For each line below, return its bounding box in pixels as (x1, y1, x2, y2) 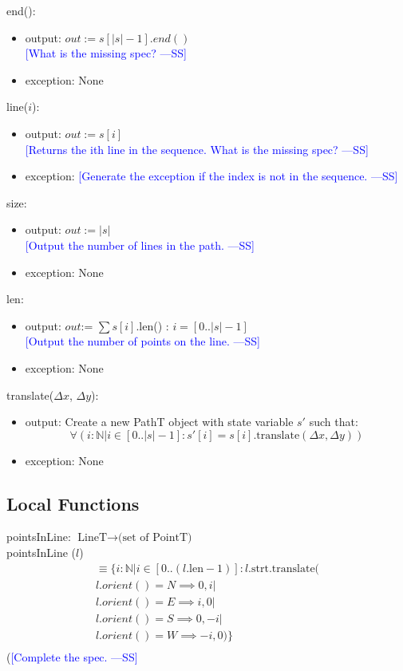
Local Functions (6, 491, 140, 515)
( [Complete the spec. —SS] (6, 648, 138, 665)
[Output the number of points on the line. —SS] (25, 333, 260, 349)
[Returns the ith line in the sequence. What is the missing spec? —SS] (25, 140, 369, 157)
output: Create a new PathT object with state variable (25, 413, 294, 430)
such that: (309, 413, 358, 430)
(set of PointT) (118, 532, 192, 544)
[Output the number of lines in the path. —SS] (25, 236, 255, 253)
